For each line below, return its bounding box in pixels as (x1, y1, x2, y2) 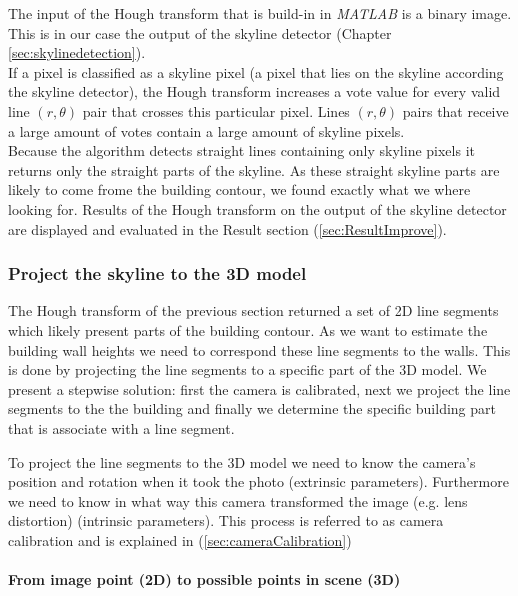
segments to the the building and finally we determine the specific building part (8, 398, 496, 419)
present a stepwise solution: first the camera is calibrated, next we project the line (8, 378, 511, 399)
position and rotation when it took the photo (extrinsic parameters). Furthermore (8, 471, 509, 492)
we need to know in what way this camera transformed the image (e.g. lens (8, 490, 468, 511)
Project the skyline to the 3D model (8, 261, 307, 286)
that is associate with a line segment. (8, 417, 235, 438)
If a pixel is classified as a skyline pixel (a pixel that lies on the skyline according (8, 61, 504, 82)
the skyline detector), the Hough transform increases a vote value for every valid (8, 81, 501, 102)
